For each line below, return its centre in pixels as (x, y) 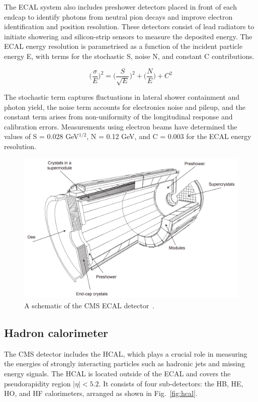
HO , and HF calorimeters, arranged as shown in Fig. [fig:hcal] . (101, 393)
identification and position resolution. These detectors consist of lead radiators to (129, 26)
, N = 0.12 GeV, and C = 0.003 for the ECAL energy (169, 136)
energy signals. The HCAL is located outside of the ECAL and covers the (117, 373)
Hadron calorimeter (56, 332)
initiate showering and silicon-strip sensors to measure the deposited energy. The (128, 36)
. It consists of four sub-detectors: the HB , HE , (171, 383)
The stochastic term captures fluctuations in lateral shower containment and (122, 97)
